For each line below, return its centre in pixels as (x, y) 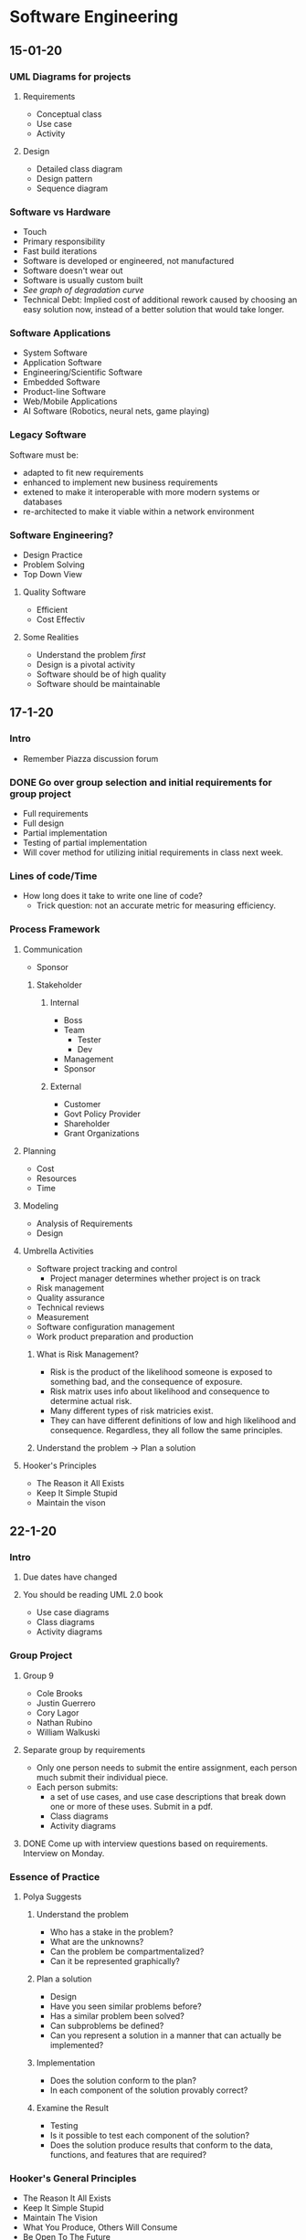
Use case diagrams (73, 1612)
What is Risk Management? (87, 1354)
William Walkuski (68, 1732)
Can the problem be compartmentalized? (127, 1951)
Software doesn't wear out (73, 270)
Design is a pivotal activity (85, 665)
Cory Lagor (58, 1712)
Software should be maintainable (98, 684)
